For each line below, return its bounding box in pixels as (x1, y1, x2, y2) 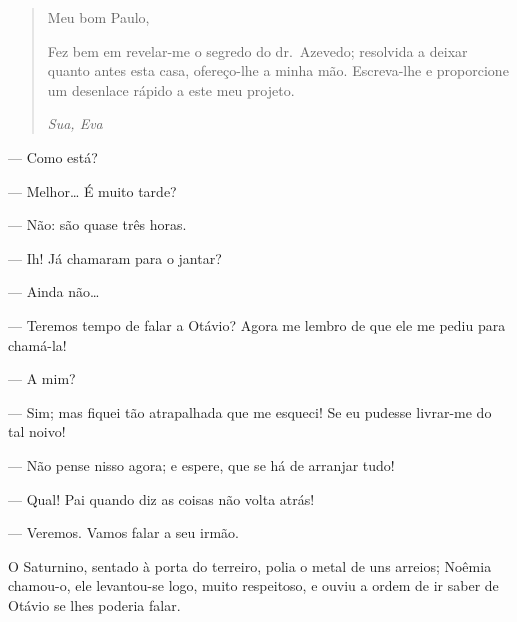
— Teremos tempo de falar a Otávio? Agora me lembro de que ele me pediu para (8, 314, 506, 335)
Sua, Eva (47, 113, 103, 134)
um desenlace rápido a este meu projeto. (47, 79, 295, 100)
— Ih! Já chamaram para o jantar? (8, 247, 222, 268)
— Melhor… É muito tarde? (8, 180, 177, 201)
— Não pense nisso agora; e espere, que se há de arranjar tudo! (8, 454, 395, 475)
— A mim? (8, 368, 76, 389)
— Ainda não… (8, 281, 100, 302)
